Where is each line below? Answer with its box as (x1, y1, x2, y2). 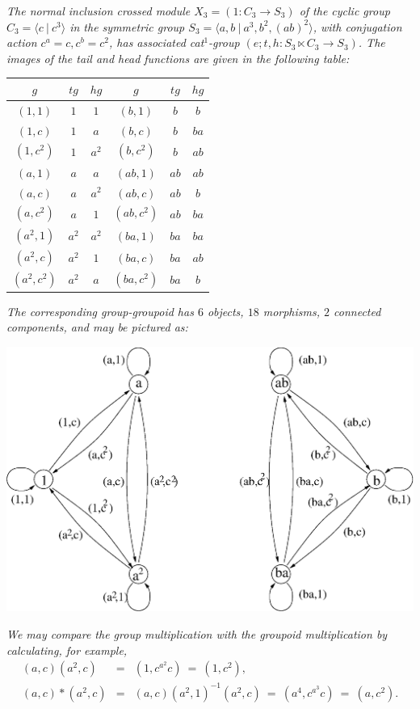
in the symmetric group (69, 18, 185, 35)
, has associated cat (109, 34, 204, 51)
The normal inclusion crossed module (6, 2, 191, 19)
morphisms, (262, 302, 321, 319)
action (6, 34, 37, 51)
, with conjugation (313, 18, 402, 35)
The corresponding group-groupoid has (6, 302, 194, 319)
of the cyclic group (299, 2, 390, 19)
